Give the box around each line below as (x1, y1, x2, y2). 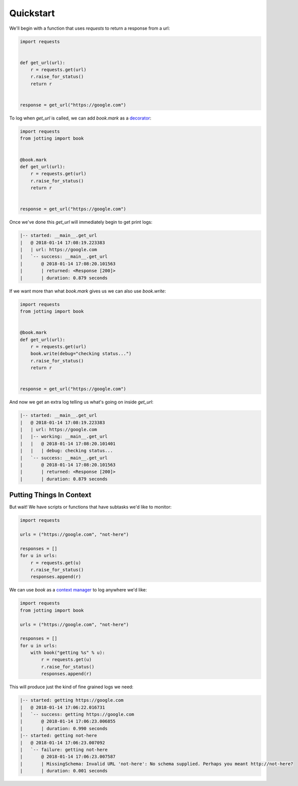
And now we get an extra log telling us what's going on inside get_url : (9, 399, 154, 405)
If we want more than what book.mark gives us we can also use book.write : (9, 288, 166, 294)
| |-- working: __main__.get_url (20, 434, 108, 440)
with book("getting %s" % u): (30, 650, 105, 655)
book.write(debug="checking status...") (30, 351, 132, 356)
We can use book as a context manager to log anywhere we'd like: (9, 587, 147, 593)
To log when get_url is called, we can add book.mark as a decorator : (9, 115, 152, 121)
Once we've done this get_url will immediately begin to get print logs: (9, 219, 153, 225)
